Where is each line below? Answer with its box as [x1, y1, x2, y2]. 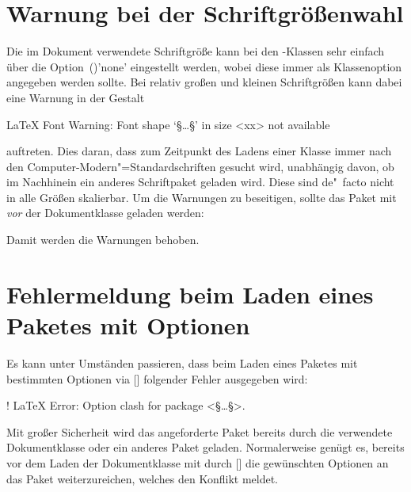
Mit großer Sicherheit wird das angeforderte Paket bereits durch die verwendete [6, 423, 393, 440]
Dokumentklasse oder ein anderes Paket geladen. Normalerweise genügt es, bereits [6, 439, 405, 456]
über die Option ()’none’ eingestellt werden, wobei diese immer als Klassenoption [6, 58, 402, 74]
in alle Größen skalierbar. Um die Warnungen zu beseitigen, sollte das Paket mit [6, 189, 397, 205]
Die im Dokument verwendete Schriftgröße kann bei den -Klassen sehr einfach [6, 43, 385, 59]
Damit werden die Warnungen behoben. [6, 231, 200, 248]
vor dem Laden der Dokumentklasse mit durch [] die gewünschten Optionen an [6, 454, 389, 471]
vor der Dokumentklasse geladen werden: [6, 204, 204, 221]
